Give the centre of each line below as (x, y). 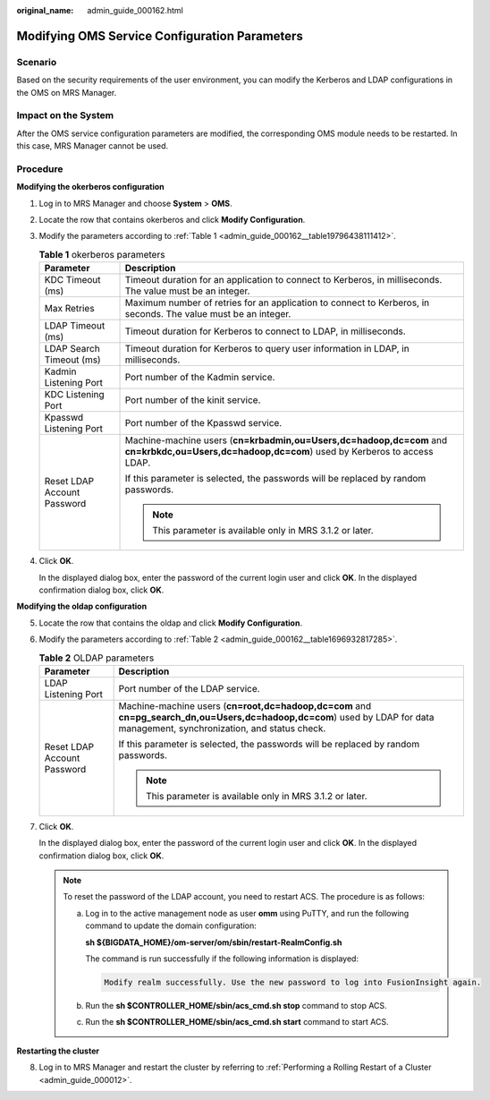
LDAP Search (72, 349)
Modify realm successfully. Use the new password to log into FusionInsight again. (293, 982)
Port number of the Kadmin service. (200, 378)
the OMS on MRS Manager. (67, 92)
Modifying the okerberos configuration (90, 187)
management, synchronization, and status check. (222, 728)
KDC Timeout (73, 280)
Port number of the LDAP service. (189, 688)
